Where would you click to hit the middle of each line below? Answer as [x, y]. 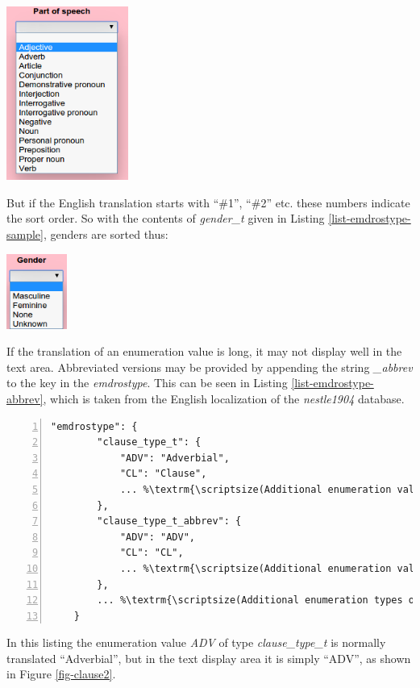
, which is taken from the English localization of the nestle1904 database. [224, 398]
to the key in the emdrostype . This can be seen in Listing [147, 383]
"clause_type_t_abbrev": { [169, 521]
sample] [25, 234]
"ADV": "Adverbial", [175, 458]
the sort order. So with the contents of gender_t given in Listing [166, 218]
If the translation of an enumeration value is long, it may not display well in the [204, 351]
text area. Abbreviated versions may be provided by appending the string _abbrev [210, 367]
